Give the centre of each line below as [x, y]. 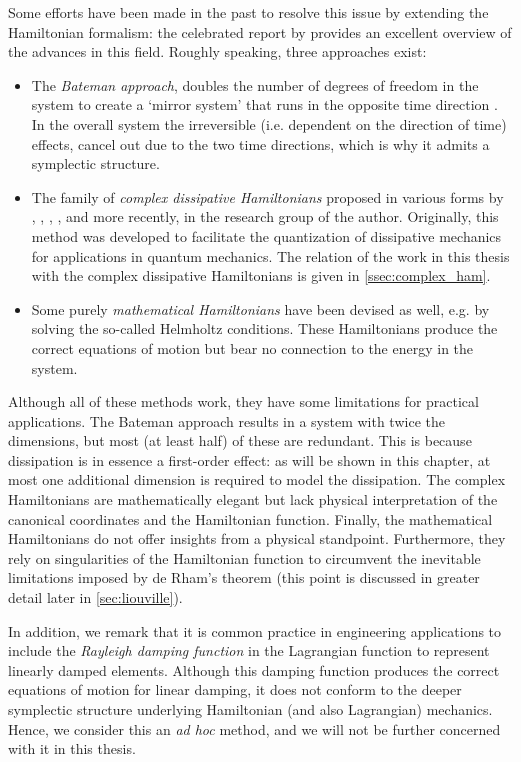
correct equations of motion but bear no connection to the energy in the [252, 347]
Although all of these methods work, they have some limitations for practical [243, 401]
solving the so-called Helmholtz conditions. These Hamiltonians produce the [264, 328]
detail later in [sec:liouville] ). [95, 597]
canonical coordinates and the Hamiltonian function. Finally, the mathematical [250, 518]
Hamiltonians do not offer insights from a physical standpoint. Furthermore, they [257, 538]
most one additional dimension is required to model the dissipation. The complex [257, 479]
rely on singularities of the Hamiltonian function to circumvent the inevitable [244, 557]
